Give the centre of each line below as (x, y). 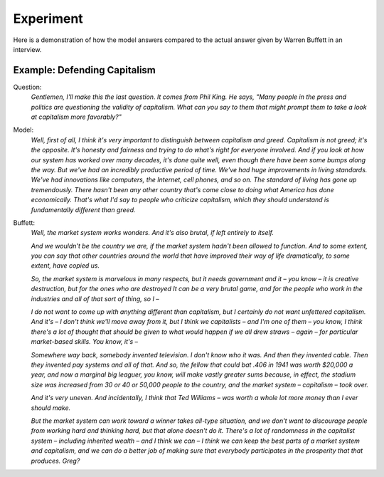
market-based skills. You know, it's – (85, 342)
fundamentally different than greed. (83, 209)
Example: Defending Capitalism (85, 70)
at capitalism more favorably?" (76, 117)
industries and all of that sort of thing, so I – (95, 298)
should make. (51, 408)
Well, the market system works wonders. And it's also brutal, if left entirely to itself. (152, 233)
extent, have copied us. (65, 266)
